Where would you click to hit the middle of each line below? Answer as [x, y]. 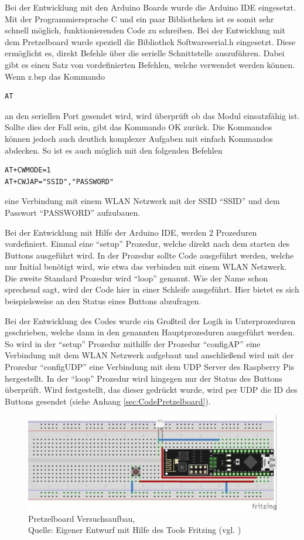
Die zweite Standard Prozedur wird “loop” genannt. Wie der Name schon [136, 278]
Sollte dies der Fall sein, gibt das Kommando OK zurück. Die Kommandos [139, 127]
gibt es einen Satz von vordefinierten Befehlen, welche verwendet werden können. [150, 64]
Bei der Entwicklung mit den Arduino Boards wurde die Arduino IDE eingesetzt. [150, 7]
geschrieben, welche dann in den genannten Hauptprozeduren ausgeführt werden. [150, 332]
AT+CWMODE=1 [28, 170]
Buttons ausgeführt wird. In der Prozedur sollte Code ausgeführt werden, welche [149, 255]
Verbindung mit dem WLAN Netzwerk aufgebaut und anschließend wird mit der [149, 355]
